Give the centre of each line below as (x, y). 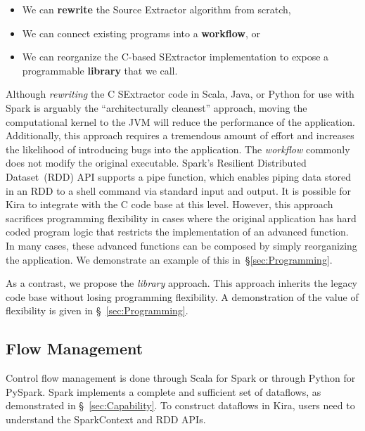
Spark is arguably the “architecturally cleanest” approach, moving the (156, 107)
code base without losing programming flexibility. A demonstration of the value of (182, 296)
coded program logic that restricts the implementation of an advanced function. (177, 232)
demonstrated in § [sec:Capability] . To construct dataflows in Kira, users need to (180, 405)
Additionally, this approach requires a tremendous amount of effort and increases (180, 135)
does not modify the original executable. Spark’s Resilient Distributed (156, 163)
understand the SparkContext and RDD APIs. (106, 419)
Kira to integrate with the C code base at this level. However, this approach (169, 204)
